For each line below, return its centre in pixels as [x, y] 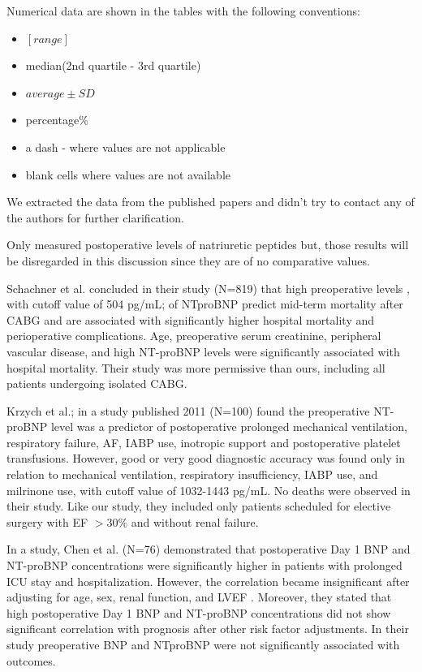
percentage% [57, 120]
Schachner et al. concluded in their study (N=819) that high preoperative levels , [208, 288]
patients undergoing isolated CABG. [97, 383]
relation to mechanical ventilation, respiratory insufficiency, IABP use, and [192, 474]
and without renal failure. [195, 521]
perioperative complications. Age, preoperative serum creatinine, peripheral [194, 336]
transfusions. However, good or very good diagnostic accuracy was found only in [206, 458]
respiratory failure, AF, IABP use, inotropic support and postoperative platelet [204, 442]
